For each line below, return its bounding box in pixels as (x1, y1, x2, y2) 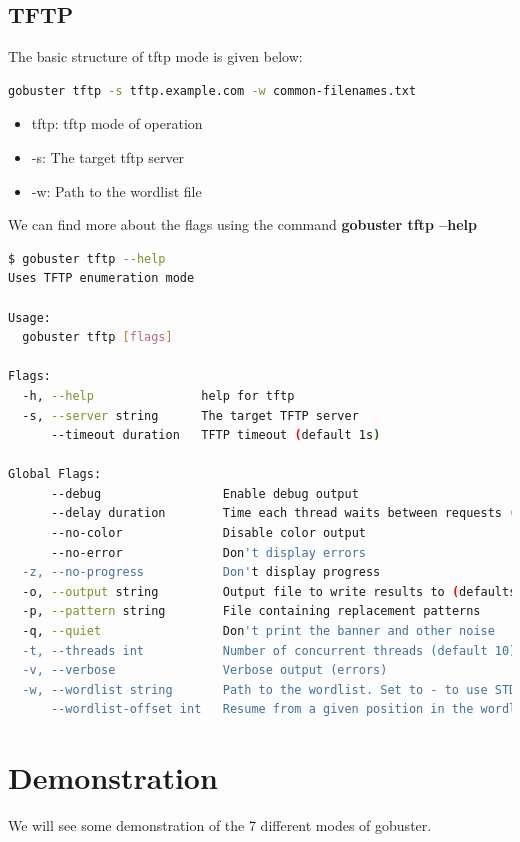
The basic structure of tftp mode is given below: (8, 46, 303, 67)
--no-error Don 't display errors (50, 545, 366, 560)
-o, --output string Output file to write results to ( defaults (22, 584, 517, 599)
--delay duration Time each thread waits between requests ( (50, 506, 517, 521)
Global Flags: (8, 467, 102, 482)
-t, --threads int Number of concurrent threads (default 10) (22, 643, 517, 658)
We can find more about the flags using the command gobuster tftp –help (8, 214, 477, 235)
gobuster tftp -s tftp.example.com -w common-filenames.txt (8, 83, 417, 98)
